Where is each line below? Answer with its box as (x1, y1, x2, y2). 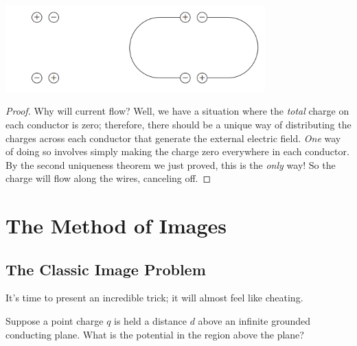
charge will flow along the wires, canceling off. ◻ (5, 171, 211, 185)
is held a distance (114, 314, 187, 328)
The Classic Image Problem (5, 258, 206, 279)
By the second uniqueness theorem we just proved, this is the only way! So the (5, 157, 336, 172)
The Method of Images (5, 211, 227, 240)
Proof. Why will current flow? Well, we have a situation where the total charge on (5, 104, 349, 118)
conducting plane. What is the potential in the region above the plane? (5, 327, 304, 341)
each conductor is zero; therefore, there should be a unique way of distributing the (5, 117, 352, 131)
